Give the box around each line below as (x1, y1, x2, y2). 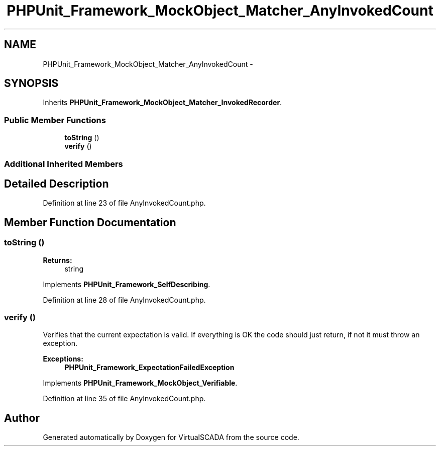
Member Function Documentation (4, 216, 176, 229)
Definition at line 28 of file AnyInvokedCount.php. (43, 295, 206, 304)
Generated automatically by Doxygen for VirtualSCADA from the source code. (43, 433, 299, 442)
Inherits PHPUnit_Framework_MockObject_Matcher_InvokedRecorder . (43, 98, 282, 107)
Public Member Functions (4, 115, 106, 125)
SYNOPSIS (4, 77, 59, 90)
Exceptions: (43, 354, 83, 364)
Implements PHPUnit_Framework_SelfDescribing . (43, 280, 210, 289)
